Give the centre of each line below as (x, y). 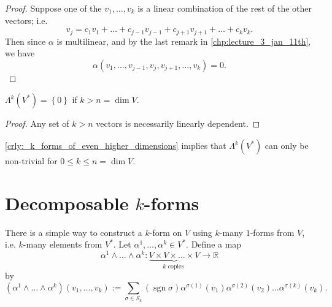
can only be (287, 146)
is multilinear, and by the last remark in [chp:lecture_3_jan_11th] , (184, 41)
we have (20, 53)
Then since (25, 41)
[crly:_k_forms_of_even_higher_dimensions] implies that (116, 146)
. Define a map (214, 244)
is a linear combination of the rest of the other (225, 8)
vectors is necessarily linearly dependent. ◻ (178, 123)
